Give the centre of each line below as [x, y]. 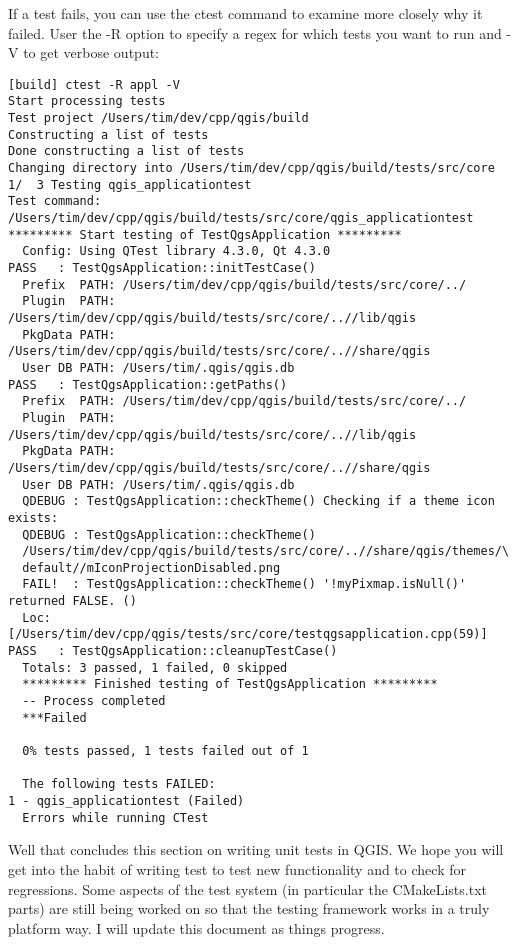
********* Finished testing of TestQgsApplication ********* [230, 684]
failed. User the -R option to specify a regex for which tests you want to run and [255, 32]
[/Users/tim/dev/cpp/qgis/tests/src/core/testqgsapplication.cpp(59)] [248, 634]
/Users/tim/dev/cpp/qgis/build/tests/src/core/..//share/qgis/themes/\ [266, 551]
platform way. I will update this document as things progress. [196, 927]
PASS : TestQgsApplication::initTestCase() [162, 268]
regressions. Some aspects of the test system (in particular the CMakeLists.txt [248, 888]
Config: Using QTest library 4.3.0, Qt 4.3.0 [176, 251]
